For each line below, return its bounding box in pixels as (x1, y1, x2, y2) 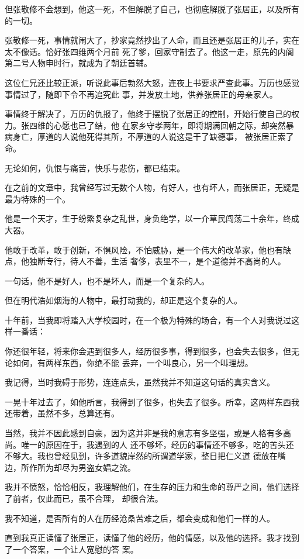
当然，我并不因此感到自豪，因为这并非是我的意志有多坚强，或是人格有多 (5, 427, 283, 439)
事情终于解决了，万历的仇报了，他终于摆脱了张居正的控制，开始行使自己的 (5, 108, 291, 120)
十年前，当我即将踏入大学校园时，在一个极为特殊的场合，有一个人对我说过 (5, 313, 291, 326)
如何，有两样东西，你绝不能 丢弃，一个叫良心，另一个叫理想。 (12, 356, 253, 368)
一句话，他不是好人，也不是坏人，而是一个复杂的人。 (5, 274, 209, 287)
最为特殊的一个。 (5, 192, 70, 205)
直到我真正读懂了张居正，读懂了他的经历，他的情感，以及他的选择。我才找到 (5, 532, 299, 544)
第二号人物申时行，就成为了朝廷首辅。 (5, 57, 152, 69)
